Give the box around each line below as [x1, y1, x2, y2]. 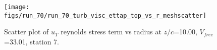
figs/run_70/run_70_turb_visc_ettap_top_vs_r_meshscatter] [4, 12, 206, 19]
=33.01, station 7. [4, 36, 59, 46]
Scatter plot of [4, 26, 49, 37]
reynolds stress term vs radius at [61, 26, 161, 37]
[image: [4, 4, 30, 11]
